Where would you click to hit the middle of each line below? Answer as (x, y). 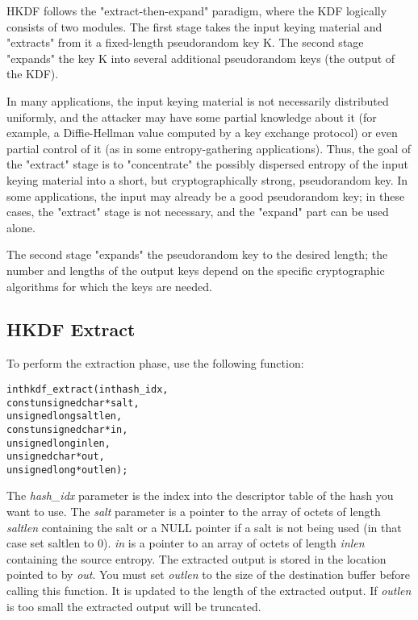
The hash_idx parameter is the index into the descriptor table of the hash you (200, 495)
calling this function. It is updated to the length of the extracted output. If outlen (209, 591)
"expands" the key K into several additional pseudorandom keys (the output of (201, 58)
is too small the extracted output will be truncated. (134, 606)
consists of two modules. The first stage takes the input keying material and (194, 26)
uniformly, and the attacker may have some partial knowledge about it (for (192, 117)
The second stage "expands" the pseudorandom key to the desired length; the (197, 254)
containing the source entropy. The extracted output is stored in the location (196, 558)
